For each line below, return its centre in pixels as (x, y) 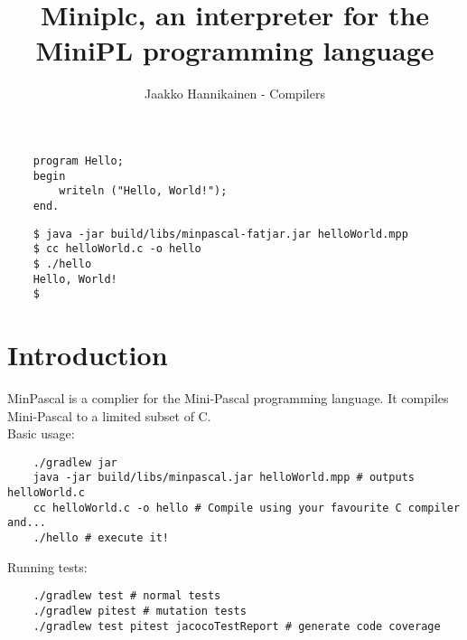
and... (27, 523)
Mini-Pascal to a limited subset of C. (109, 415)
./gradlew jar (75, 462)
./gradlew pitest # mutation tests (140, 611)
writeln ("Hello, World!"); (143, 191)
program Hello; (78, 160)
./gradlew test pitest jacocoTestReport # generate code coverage (237, 626)
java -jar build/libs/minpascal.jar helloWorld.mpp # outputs (224, 478)
